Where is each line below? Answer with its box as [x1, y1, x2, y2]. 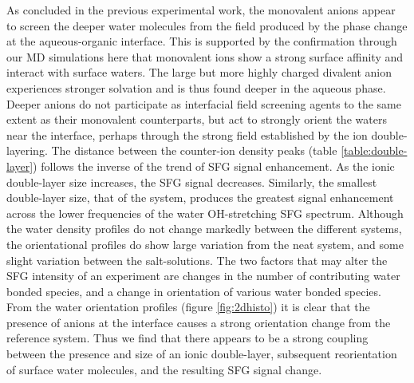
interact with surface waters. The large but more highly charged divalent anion [6, 64, 392, 81]
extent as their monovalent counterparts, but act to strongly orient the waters [6, 111, 387, 128]
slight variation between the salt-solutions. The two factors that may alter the [6, 251, 388, 268]
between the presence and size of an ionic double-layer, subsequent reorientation [6, 345, 397, 362]
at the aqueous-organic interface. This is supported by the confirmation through [6, 33, 397, 49]
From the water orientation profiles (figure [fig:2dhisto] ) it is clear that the [6, 298, 370, 315]
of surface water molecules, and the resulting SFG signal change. [6, 361, 322, 377]
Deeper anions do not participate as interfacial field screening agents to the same [6, 95, 401, 112]
